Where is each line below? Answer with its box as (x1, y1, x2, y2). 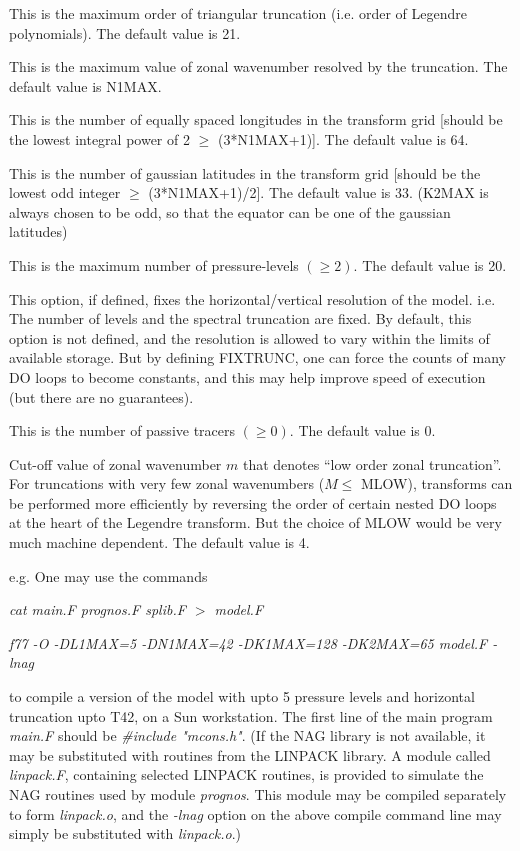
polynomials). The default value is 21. (9, 22, 241, 43)
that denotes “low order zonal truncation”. (242, 453, 502, 474)
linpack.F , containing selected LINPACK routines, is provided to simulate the (9, 764, 484, 785)
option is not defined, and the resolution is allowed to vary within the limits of (9, 327, 490, 348)
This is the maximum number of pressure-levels (9, 254, 299, 275)
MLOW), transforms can (361, 473, 513, 494)
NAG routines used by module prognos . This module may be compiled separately (9, 784, 507, 804)
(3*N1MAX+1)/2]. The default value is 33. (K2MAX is (148, 182, 489, 203)
